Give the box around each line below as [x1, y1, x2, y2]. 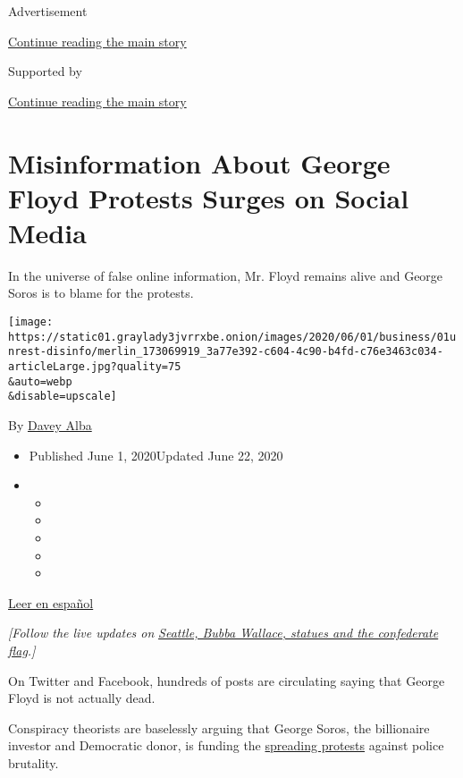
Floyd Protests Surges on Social [8, 179, 409, 216]
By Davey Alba [8, 416, 92, 434]
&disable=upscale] [8, 390, 117, 403]
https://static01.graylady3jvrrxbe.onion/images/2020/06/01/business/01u [8, 330, 457, 343]
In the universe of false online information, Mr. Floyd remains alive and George [8, 266, 443, 284]
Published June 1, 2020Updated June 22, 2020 [29, 445, 283, 464]
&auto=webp [8, 375, 72, 388]
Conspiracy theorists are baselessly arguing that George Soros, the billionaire [8, 718, 430, 737]
